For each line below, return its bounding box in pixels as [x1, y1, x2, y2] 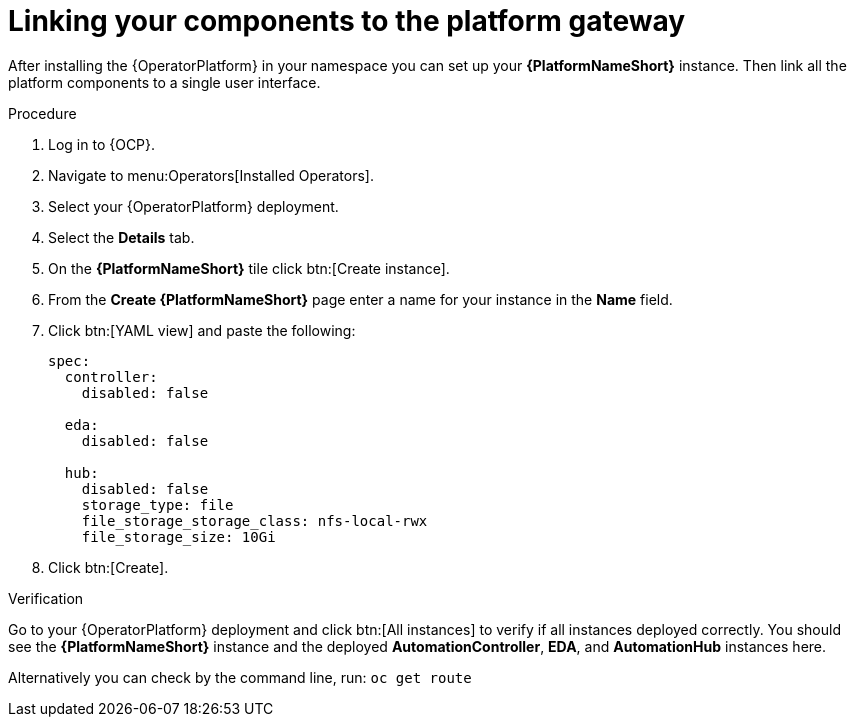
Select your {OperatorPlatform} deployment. [48, 197, 339, 215]
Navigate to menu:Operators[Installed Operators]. [48, 166, 375, 184]
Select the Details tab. [48, 228, 195, 246]
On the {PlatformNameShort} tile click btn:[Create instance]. [48, 259, 450, 277]
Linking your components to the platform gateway [8, 4, 686, 38]
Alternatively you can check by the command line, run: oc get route [8, 668, 472, 686]
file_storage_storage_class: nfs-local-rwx [81, 512, 428, 529]
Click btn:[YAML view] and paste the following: [48, 321, 356, 339]
